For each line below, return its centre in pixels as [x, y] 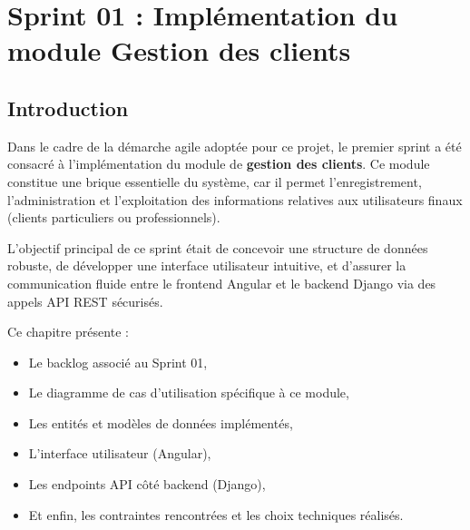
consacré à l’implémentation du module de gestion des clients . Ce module [219, 164]
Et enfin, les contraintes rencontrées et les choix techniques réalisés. [216, 514]
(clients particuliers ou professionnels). [114, 217]
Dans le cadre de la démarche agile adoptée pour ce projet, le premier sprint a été [235, 146]
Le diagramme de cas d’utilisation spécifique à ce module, [189, 393]
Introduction [68, 108]
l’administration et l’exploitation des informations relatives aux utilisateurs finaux [235, 199]
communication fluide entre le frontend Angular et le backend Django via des [222, 283]
